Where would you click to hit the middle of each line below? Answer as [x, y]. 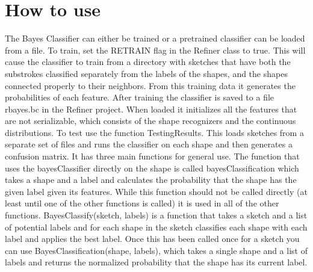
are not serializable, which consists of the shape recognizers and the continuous [150, 121]
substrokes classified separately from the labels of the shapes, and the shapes [146, 73]
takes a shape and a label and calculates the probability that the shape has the [151, 180]
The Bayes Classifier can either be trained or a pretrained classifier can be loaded [155, 38]
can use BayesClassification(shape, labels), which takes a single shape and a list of [156, 250]
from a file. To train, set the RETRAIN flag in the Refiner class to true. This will [155, 50]
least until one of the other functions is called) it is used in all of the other [142, 203]
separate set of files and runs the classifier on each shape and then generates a [149, 144]
